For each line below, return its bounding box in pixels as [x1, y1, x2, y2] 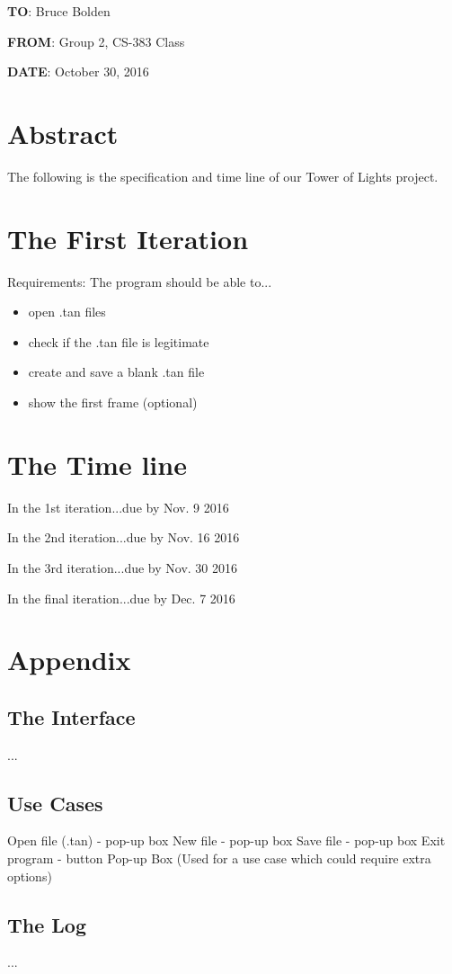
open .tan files [28, 302, 106, 321]
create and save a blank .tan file [28, 362, 205, 381]
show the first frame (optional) [28, 393, 198, 411]
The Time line [7, 445, 187, 482]
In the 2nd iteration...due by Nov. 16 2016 [7, 528, 240, 547]
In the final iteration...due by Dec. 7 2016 [7, 588, 235, 607]
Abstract [7, 114, 119, 151]
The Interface [7, 702, 136, 730]
